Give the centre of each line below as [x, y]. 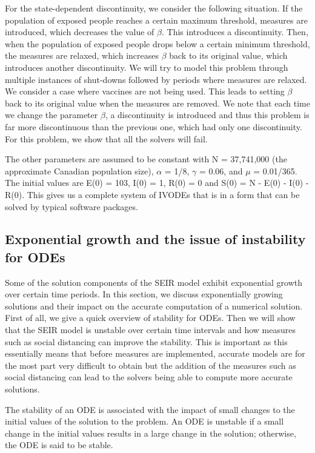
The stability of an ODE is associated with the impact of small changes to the [150, 409]
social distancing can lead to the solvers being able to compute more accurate [149, 377]
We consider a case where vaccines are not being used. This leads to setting [145, 91]
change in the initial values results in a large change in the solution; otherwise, [151, 433]
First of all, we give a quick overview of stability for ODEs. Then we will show [150, 318]
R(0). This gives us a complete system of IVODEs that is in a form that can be [152, 194]
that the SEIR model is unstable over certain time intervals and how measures [151, 330]
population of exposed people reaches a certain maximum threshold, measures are [156, 20]
